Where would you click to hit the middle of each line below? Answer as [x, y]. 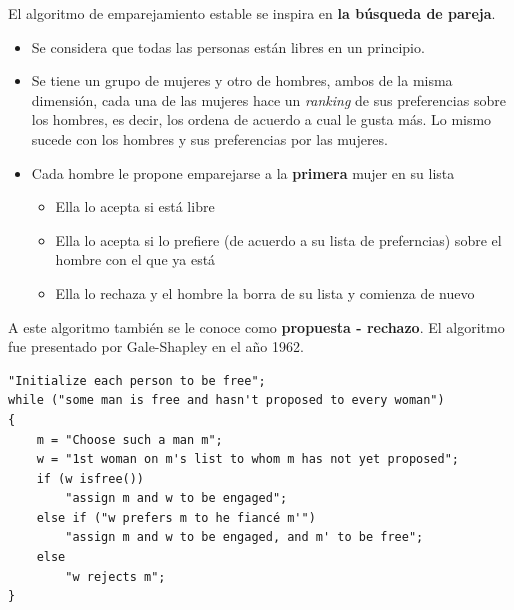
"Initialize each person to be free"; [137, 380]
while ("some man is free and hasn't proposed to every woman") [226, 400]
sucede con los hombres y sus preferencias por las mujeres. [209, 138]
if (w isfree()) [90, 478]
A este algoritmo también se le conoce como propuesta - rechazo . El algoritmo [256, 326]
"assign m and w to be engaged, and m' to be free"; [244, 537]
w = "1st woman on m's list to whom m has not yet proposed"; [248, 459]
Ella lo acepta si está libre [135, 206]
